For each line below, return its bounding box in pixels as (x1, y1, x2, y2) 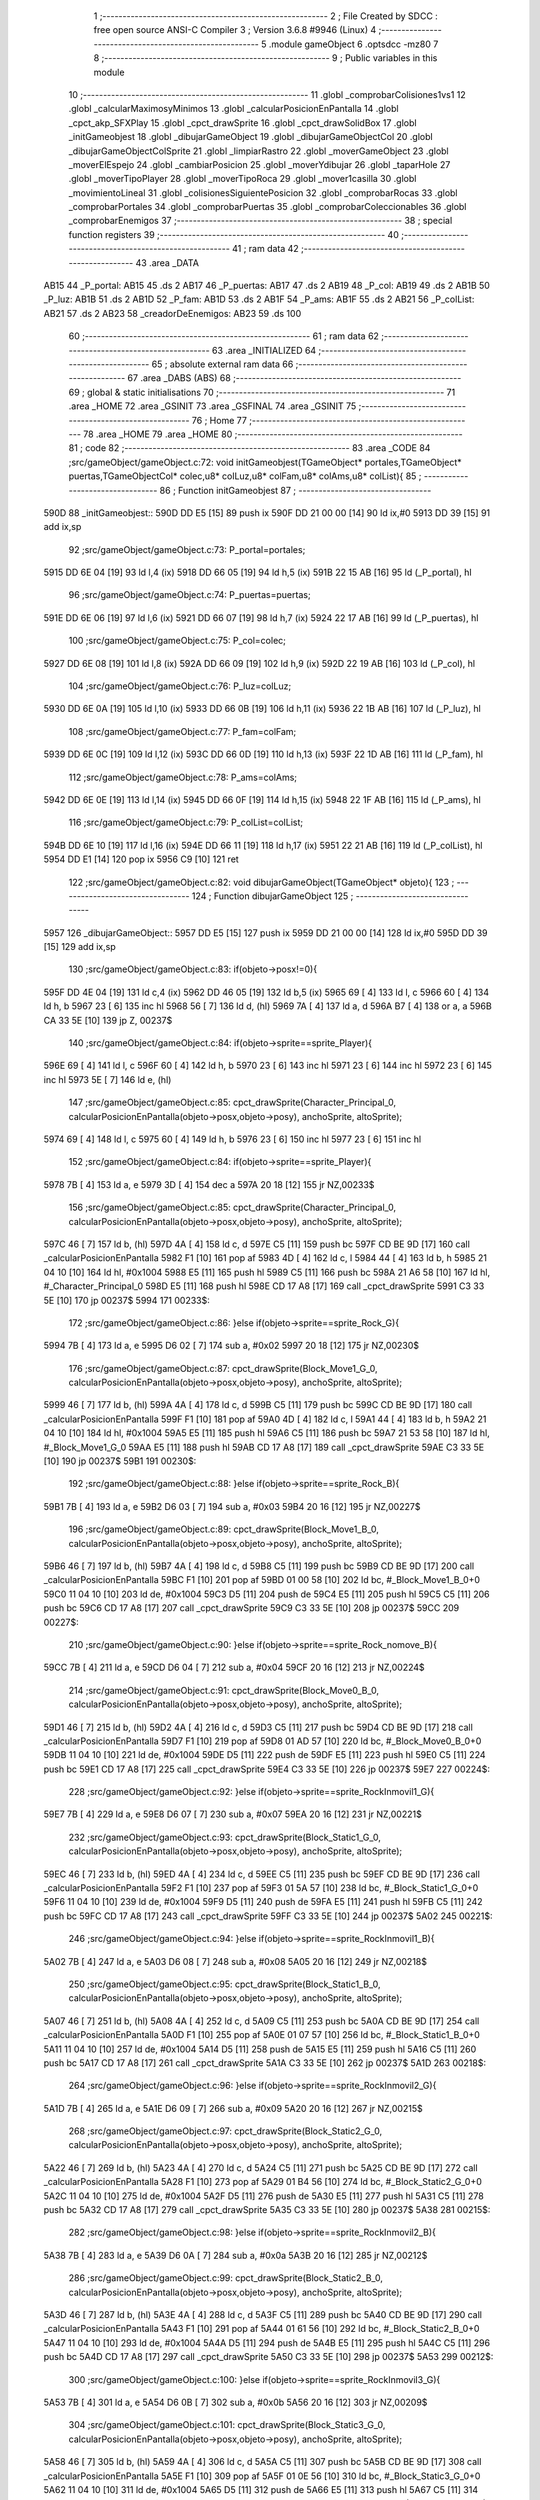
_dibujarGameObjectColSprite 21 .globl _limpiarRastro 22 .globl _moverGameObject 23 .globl (68, 145, 449, 157)
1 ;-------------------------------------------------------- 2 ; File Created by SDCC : (93, 10, 439, 22)
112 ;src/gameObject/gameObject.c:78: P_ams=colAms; (68, 771, 298, 783)
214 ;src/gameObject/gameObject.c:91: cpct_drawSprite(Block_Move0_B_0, (68, 1684, 380, 1696)
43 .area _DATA (135, 256, 200, 269)
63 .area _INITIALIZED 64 (211, 344, 317, 356)
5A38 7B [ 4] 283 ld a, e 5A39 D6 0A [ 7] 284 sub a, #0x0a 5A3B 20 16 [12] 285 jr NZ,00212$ (43, 2249, 428, 2261)
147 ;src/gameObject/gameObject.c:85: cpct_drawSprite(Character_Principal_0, (68, 1096, 397, 1109)
